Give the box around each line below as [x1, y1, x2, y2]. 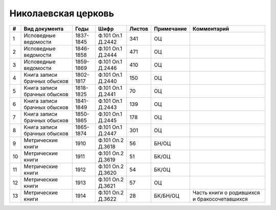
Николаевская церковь [9, 8, 114, 19]
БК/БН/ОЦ [154, 192, 179, 199]
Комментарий [192, 25, 229, 32]
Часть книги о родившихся [192, 189, 260, 196]
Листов [129, 25, 148, 32]
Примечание [154, 25, 187, 32]
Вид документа [24, 25, 64, 32]
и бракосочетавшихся [192, 195, 248, 202]
